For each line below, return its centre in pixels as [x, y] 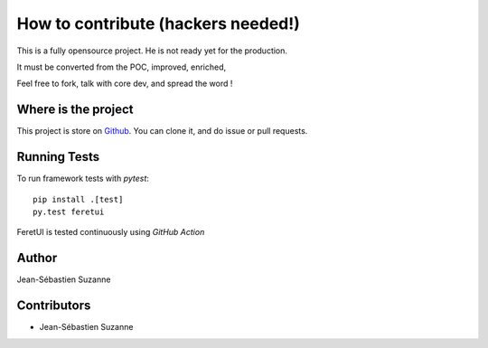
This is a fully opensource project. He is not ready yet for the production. [152, 51]
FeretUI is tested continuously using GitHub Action [111, 232]
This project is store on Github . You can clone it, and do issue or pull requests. [162, 131]
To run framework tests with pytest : [83, 179]
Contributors [54, 306]
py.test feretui [69, 212]
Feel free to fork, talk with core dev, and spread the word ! [125, 84]
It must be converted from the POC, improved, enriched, [122, 67]
